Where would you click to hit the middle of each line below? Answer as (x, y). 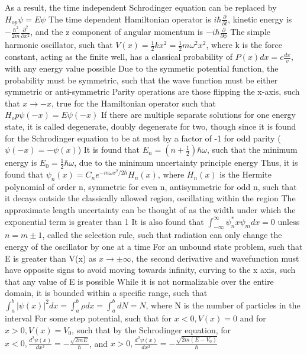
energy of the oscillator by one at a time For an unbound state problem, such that (154, 247)
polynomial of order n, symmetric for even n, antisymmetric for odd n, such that (151, 186)
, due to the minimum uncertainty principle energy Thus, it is (186, 162)
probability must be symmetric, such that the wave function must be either (141, 80)
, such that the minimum (252, 149)
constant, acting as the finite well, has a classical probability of (119, 57)
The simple (250, 32)
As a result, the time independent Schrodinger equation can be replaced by (141, 7)
